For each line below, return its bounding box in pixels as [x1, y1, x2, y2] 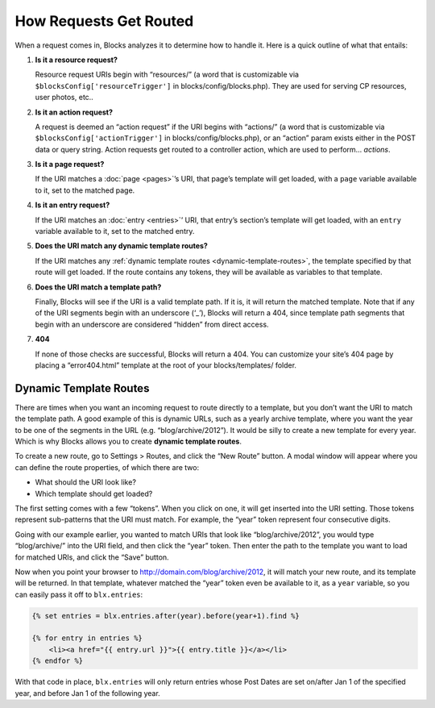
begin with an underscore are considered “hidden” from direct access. [35, 319, 269, 329]
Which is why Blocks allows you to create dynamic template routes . [14, 436, 242, 446]
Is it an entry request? [35, 200, 110, 210]
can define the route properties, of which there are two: [14, 462, 200, 472]
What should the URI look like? [35, 477, 137, 487]
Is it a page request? [35, 160, 105, 169]
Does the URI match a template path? [35, 282, 162, 292]
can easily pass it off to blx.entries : [14, 589, 143, 599]
